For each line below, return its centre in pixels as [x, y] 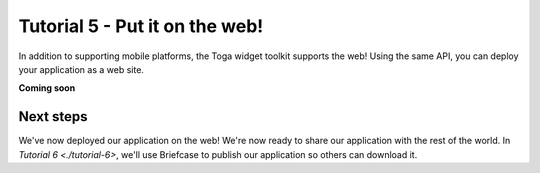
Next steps [53, 116]
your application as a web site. [81, 69]
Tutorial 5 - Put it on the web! [141, 26]
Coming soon [47, 88]
